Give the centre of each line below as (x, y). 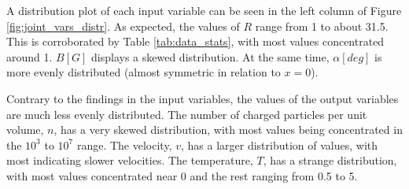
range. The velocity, (124, 145)
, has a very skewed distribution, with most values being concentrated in (228, 130)
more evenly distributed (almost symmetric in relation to (144, 72)
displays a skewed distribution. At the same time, (210, 56)
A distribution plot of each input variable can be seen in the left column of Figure (204, 10)
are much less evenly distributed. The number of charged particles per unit (187, 114)
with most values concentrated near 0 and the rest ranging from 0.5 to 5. (182, 175)
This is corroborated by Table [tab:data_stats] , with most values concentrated (195, 41)
